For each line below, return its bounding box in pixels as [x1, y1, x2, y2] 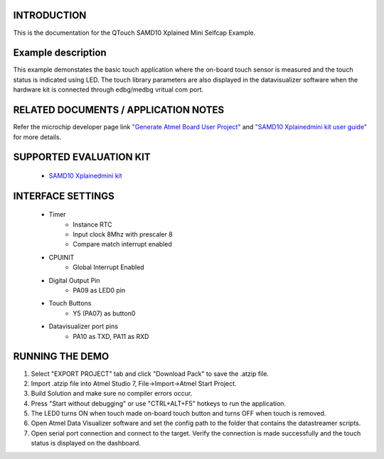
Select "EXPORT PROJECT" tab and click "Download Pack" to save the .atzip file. [31, 369, 270, 378]
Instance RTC [73, 220, 113, 229]
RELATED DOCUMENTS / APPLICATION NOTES [13, 104, 225, 117]
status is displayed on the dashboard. [31, 439, 142, 448]
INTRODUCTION [13, 9, 87, 21]
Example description [13, 47, 107, 59]
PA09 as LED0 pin [73, 286, 126, 295]
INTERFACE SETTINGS [13, 190, 114, 202]
